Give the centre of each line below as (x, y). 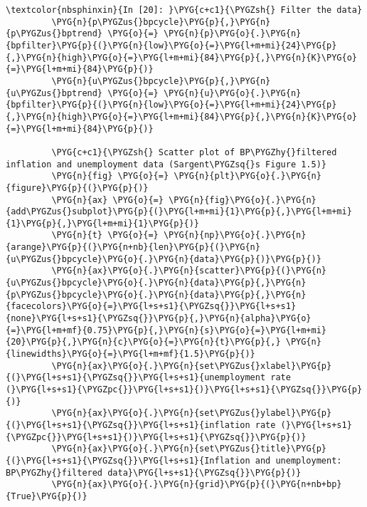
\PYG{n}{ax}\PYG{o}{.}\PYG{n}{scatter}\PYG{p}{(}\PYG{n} (189, 271)
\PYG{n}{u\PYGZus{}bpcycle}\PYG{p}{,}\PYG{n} (161, 81)
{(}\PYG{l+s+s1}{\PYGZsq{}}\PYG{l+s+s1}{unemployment (136, 378)
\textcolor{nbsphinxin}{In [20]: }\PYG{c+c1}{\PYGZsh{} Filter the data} (184, 10)
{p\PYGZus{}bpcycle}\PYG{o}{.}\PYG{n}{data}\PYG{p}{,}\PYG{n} (156, 294)
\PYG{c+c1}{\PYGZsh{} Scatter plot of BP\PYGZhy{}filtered (194, 152)
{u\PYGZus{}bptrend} (54, 93)
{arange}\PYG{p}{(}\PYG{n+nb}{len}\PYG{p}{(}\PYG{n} (133, 247)
